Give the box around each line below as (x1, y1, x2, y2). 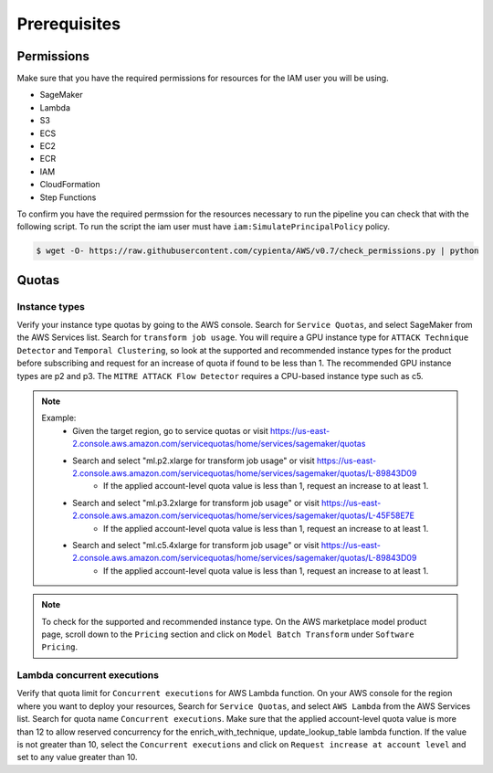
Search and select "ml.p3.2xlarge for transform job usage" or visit (72, 497, 320, 508)
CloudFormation (39, 179, 100, 190)
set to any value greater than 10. (16, 752, 138, 763)
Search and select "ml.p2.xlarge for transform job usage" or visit (72, 455, 315, 466)
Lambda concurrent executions (16, 669, 160, 682)
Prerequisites (16, 14, 121, 34)
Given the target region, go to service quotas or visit (72, 425, 268, 436)
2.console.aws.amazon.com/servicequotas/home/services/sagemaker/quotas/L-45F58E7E (72, 510, 415, 521)
